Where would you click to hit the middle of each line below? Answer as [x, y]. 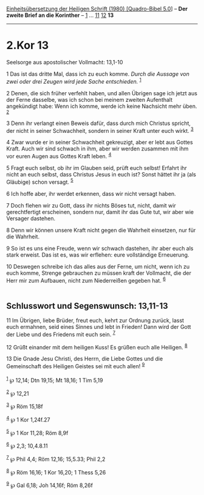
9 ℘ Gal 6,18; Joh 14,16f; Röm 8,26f [49, 485]
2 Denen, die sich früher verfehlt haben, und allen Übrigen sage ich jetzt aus [102, 93]
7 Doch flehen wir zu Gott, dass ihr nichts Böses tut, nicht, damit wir [91, 205]
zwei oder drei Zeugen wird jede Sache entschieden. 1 [74, 81]
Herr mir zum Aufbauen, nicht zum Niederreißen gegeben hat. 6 [86, 280]
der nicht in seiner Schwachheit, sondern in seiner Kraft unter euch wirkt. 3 [100, 130]
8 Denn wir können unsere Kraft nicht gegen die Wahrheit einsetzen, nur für [101, 230]
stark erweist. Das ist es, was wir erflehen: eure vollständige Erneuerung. [98, 255]
